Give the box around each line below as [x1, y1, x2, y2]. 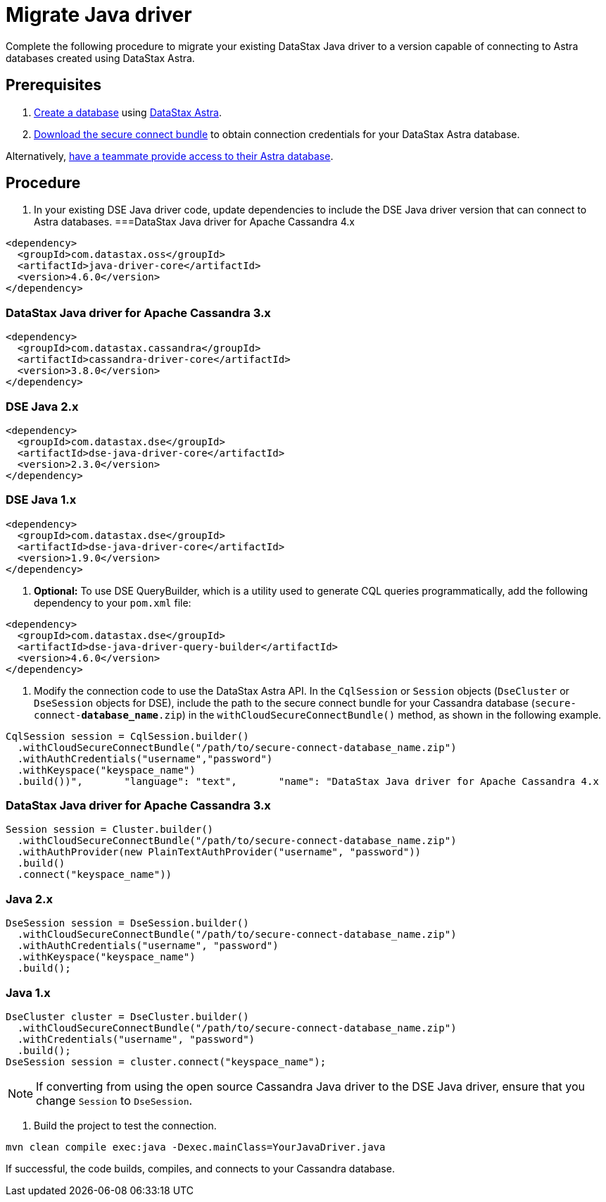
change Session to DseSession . [36, 1093, 193, 1108]
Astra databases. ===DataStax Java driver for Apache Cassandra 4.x [34, 216, 355, 228]
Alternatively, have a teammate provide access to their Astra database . [6, 149, 334, 162]
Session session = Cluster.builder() [6, 824, 214, 836]
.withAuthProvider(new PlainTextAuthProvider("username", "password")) [17, 846, 422, 858]
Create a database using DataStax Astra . [34, 106, 222, 118]
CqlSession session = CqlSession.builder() [6, 730, 249, 742]
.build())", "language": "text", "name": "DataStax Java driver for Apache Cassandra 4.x [17, 775, 599, 787]
